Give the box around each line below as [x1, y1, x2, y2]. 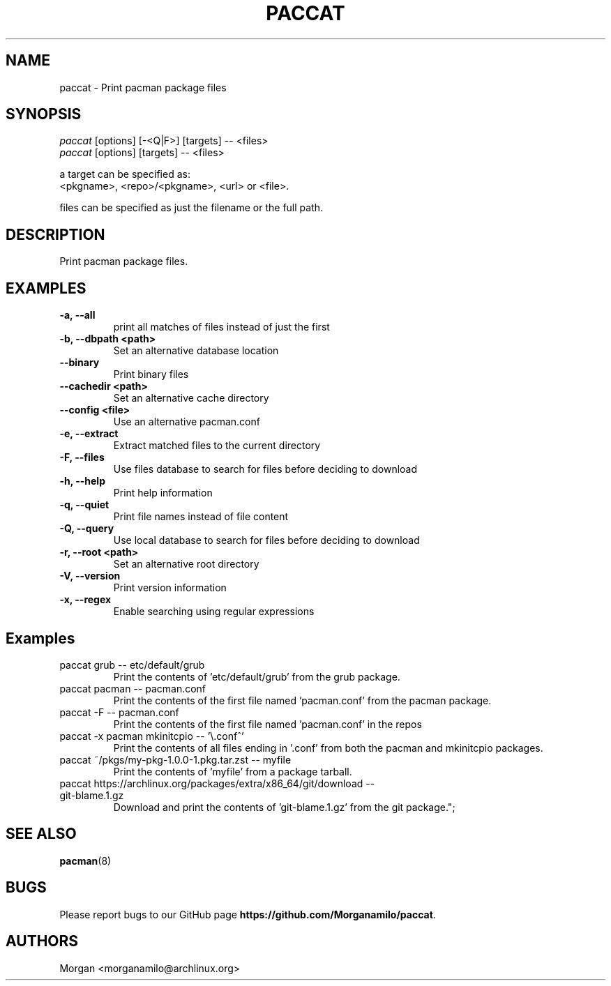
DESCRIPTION [6, 225, 105, 243]
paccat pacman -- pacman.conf [59, 682, 206, 695]
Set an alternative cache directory [113, 392, 269, 404]
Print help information [113, 487, 213, 499]
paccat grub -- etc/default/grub [59, 658, 205, 671]
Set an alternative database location [113, 344, 279, 357]
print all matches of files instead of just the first [113, 321, 330, 333]
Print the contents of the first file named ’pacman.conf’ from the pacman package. [113, 694, 492, 706]
